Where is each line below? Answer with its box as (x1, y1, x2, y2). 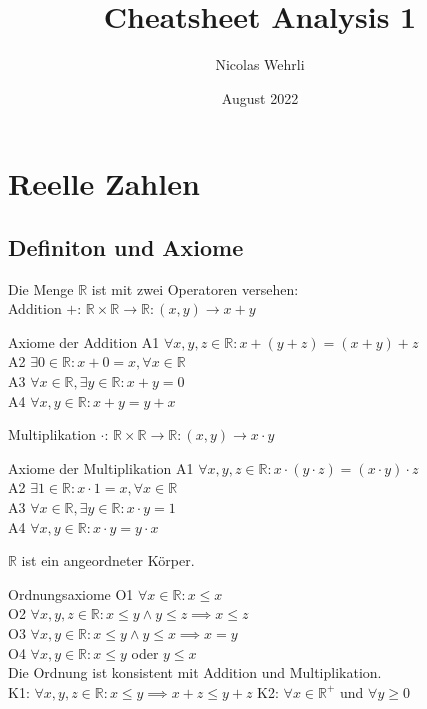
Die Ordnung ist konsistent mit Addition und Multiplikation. (8, 662, 382, 683)
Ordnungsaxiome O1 (8, 583, 134, 604)
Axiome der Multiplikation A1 (8, 457, 194, 478)
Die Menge (8, 278, 74, 299)
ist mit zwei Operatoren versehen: (91, 278, 299, 299)
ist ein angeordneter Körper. (21, 550, 195, 571)
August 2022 (221, 87, 299, 108)
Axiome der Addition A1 (8, 331, 160, 352)
